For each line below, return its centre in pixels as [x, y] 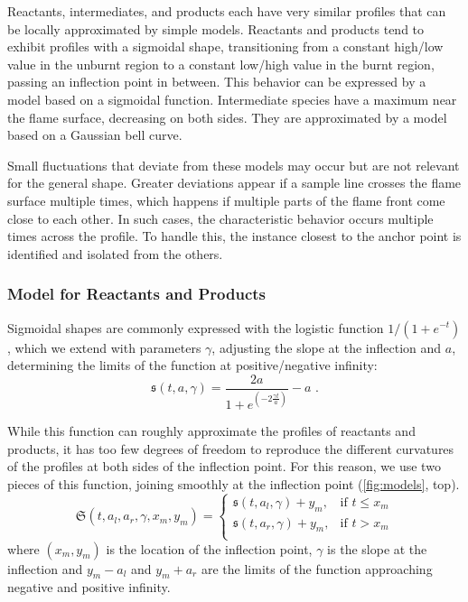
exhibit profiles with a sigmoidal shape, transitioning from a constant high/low [225, 46]
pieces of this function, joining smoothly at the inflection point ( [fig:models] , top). [234, 483]
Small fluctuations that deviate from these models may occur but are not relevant [234, 165]
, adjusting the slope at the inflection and [327, 347]
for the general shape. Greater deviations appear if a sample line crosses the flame [234, 183]
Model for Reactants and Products [137, 294]
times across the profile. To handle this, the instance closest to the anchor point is [234, 236]
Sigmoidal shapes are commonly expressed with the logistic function [196, 327]
